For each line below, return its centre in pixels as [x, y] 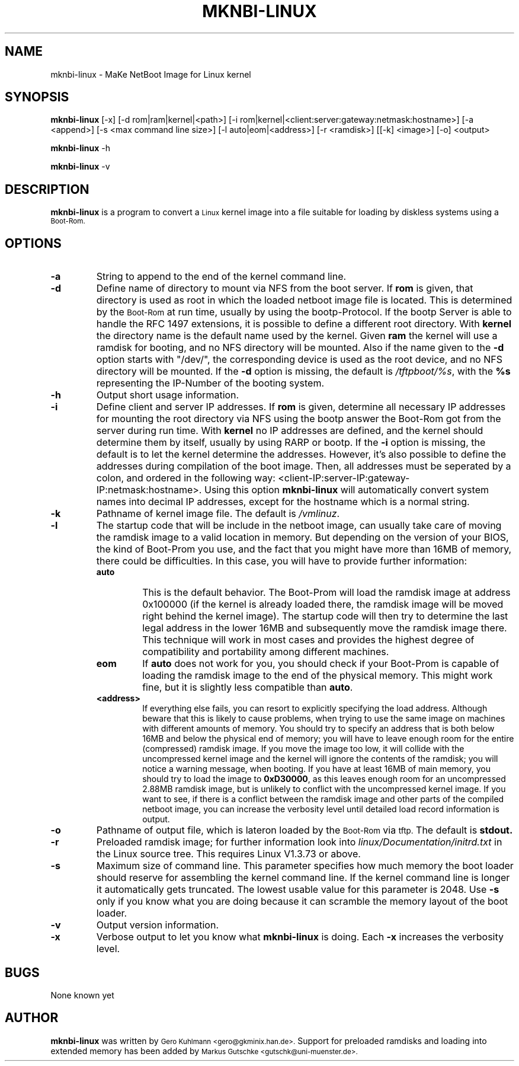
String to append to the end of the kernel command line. [221, 277]
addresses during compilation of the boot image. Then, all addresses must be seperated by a [304, 466]
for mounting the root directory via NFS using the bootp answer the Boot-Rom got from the [299, 419]
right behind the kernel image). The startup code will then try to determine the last [325, 616]
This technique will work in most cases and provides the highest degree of [308, 640]
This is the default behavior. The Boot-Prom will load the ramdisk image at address [326, 593]
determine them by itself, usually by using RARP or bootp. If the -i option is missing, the [291, 443]
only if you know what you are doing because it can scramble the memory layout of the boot [302, 901]
